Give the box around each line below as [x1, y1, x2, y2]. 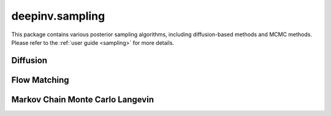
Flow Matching [11, 74, 70, 85]
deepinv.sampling [11, 9, 105, 23]
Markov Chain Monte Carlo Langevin [11, 94, 154, 104]
